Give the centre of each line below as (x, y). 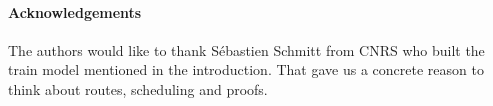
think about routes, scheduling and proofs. (138, 88)
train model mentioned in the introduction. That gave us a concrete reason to (246, 69)
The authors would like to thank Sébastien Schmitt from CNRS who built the (246, 49)
